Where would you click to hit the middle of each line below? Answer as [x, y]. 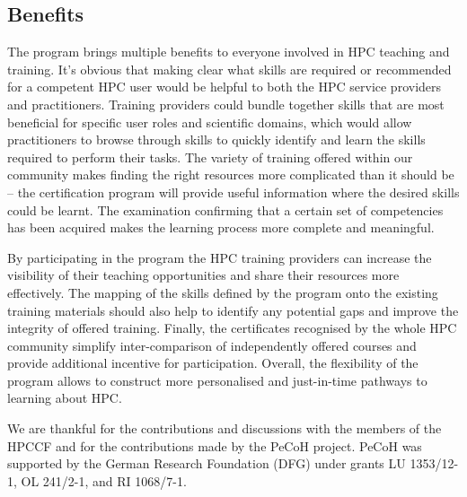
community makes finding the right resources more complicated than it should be [231, 174]
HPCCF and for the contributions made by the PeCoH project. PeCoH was [215, 445]
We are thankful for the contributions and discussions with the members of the [225, 428]
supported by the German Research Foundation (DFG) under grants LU [207, 463]
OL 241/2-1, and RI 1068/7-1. [104, 480]
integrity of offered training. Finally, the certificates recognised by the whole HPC [232, 328]
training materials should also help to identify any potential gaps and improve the [233, 310]
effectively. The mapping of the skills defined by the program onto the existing [223, 292]
